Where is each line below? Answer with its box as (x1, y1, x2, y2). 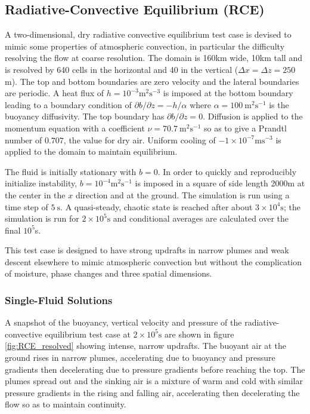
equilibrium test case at (45, 327, 131, 340)
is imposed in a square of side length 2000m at (135, 177, 305, 189)
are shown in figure (165, 327, 234, 340)
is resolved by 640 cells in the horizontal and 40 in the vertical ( (5, 63, 238, 75)
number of (5, 133, 42, 146)
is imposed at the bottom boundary (163, 87, 293, 99)
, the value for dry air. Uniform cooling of (63, 133, 216, 146)
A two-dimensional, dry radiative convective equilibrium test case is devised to (5, 28, 292, 41)
